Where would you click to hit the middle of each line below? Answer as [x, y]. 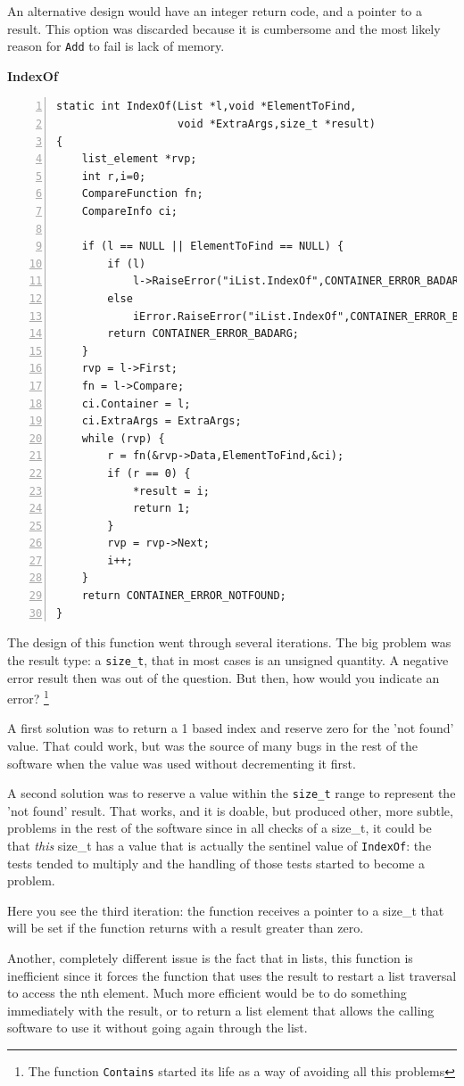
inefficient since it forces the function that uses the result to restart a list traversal [232, 975]
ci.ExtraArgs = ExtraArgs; [162, 421]
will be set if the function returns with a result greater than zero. [186, 928]
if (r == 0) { [149, 473]
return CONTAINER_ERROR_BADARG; [203, 334]
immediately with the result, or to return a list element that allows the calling [221, 1010]
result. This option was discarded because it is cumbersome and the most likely [224, 28]
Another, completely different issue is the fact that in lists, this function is [210, 958]
